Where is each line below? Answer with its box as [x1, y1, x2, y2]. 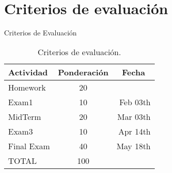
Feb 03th [119, 96, 151, 108]
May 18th [116, 140, 151, 152]
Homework [8, 81, 46, 93]
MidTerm [8, 110, 41, 122]
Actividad [8, 66, 48, 78]
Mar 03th [117, 110, 151, 122]
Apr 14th [118, 125, 151, 137]
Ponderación [58, 66, 109, 78]
